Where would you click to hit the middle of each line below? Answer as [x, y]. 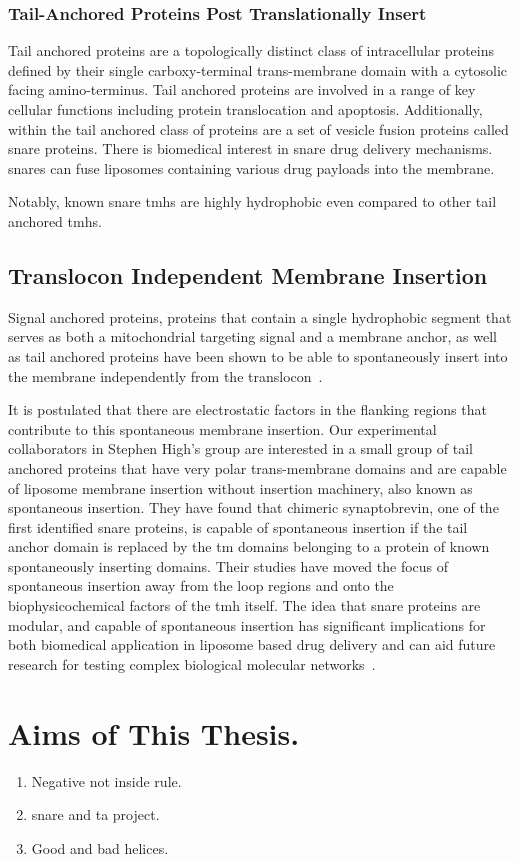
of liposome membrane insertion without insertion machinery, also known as [240, 487]
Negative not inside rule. [106, 780]
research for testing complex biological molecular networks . [192, 663]
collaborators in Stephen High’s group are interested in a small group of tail [240, 448]
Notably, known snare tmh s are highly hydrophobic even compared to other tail [252, 201]
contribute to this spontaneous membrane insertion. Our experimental [222, 428]
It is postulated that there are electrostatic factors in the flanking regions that [247, 409]
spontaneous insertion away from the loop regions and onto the [201, 585]
